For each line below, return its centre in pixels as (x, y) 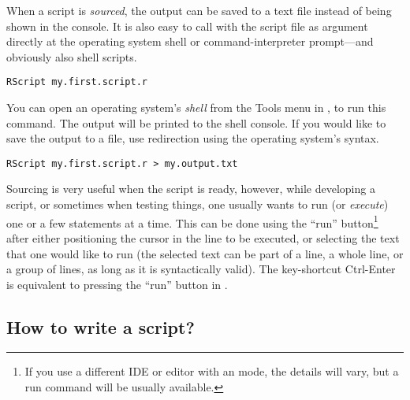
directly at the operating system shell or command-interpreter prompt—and (190, 41)
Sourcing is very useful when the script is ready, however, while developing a (191, 189)
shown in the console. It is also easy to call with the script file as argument (187, 26)
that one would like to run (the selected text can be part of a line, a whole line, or (205, 253)
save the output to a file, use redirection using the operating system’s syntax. (193, 138)
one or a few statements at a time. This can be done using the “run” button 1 (192, 221)
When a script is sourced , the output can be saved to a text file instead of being (199, 10)
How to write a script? (101, 326)
